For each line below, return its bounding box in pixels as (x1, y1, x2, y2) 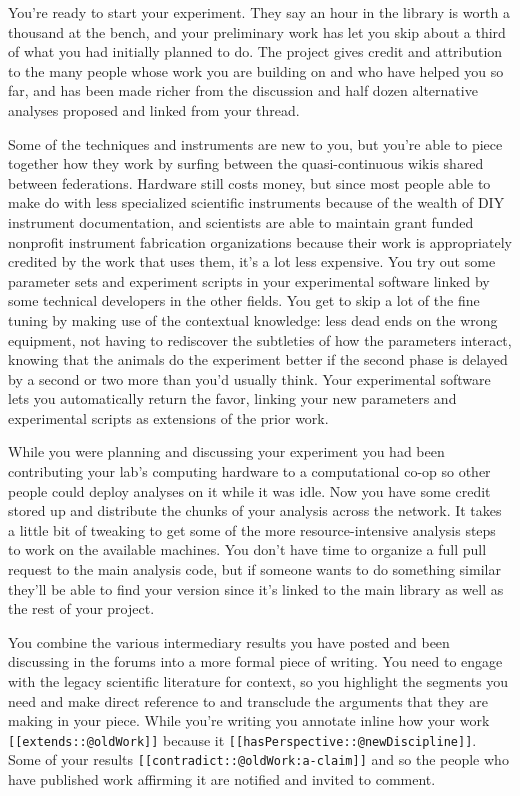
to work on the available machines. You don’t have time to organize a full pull (8, 539, 487, 560)
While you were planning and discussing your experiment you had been (8, 441, 445, 462)
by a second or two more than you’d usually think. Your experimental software (8, 368, 491, 389)
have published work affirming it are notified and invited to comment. (8, 769, 436, 790)
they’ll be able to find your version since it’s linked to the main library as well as (8, 578, 504, 599)
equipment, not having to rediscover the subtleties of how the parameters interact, (8, 329, 512, 350)
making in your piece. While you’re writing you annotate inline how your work (8, 710, 490, 731)
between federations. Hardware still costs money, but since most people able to (8, 172, 491, 193)
